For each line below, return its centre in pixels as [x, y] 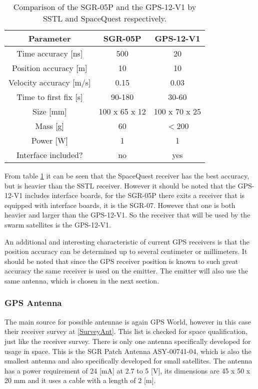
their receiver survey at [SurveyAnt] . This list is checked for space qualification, [126, 331]
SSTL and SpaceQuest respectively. [105, 18]
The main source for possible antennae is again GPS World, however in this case [128, 321]
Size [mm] [50, 111]
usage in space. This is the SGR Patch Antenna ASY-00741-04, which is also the [128, 351]
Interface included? [50, 155]
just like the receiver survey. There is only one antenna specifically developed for [128, 341]
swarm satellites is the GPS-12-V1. [58, 224]
